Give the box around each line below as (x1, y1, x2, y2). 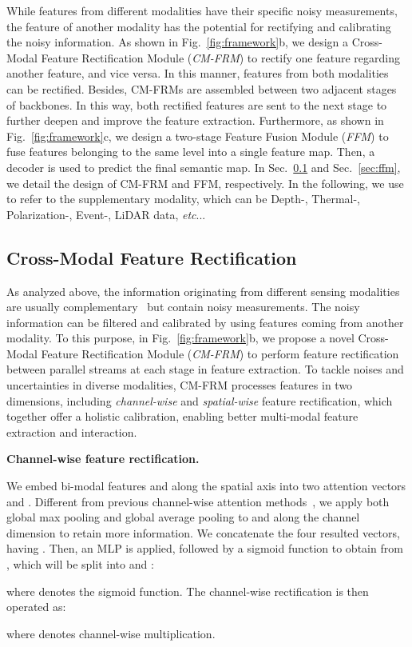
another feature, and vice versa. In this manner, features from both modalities (6, 65, 389, 82)
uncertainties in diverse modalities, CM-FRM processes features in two (6, 377, 353, 393)
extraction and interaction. (6, 423, 137, 440)
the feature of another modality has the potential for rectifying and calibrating (6, 18, 391, 34)
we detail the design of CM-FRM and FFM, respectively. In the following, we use (6, 174, 404, 191)
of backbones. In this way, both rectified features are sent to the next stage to (6, 96, 387, 113)
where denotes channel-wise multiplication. (6, 625, 216, 641)
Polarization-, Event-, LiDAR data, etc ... (6, 206, 206, 222)
